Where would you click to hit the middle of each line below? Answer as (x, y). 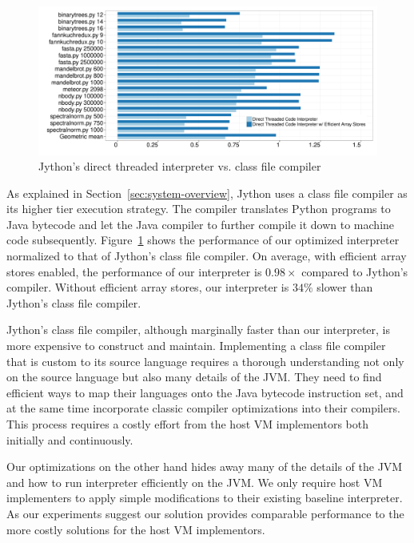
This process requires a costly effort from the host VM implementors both (188, 424)
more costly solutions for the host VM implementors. (136, 529)
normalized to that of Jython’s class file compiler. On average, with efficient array (207, 256)
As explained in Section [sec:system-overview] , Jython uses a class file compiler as (207, 193)
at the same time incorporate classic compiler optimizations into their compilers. (203, 408)
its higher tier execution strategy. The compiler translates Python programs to (199, 209)
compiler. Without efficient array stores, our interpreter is (148, 287)
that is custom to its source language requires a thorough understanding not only (205, 361)
